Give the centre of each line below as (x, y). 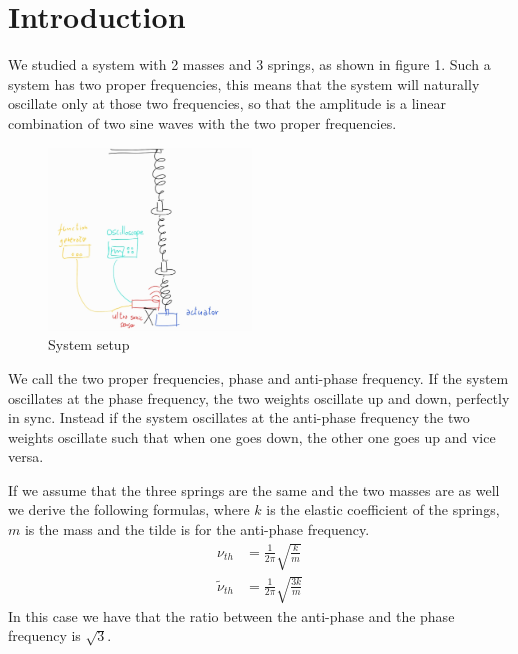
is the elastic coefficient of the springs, (383, 509)
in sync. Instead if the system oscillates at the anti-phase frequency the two (239, 417)
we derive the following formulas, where (129, 509)
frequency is (44, 635)
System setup (89, 344)
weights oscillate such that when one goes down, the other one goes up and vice (252, 436)
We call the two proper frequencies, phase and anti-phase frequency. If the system (258, 377)
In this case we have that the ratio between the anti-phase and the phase (231, 615)
